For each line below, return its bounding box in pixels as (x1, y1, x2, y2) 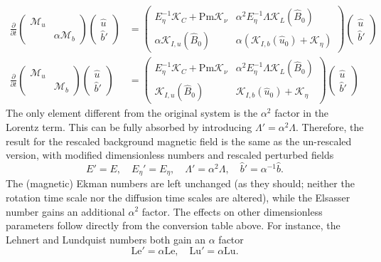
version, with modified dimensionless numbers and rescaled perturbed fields (6, 147, 334, 162)
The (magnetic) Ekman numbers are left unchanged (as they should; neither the (6, 176, 355, 191)
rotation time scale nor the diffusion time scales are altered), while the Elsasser (6, 189, 350, 204)
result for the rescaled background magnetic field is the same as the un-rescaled (6, 133, 352, 148)
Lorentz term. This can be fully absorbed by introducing (6, 119, 252, 134)
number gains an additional (6, 204, 125, 219)
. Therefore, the (296, 119, 364, 134)
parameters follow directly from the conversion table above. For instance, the (6, 218, 340, 233)
